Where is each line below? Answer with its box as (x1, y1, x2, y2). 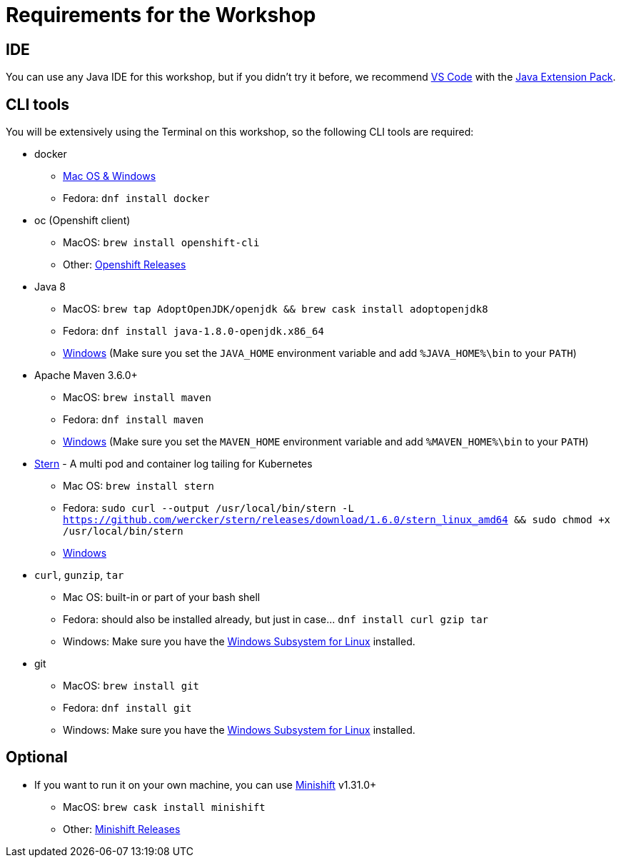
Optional (6, 748, 68, 767)
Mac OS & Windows (63, 170, 156, 183)
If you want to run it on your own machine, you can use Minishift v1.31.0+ (34, 778, 377, 791)
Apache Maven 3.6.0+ (34, 369, 138, 382)
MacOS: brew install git (63, 680, 200, 692)
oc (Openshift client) (34, 214, 131, 227)
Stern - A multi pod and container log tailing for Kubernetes (34, 458, 313, 470)
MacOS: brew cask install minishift (63, 800, 266, 813)
